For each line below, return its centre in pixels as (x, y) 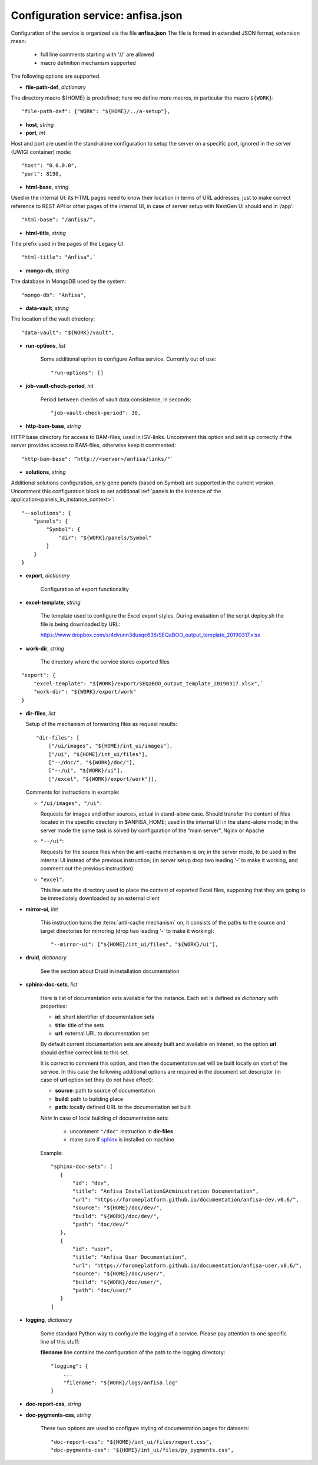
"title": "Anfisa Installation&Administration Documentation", (166, 1191)
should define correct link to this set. (85, 1052)
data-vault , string (47, 308)
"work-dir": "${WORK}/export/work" (85, 692)
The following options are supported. (56, 76)
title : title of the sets (79, 1025)
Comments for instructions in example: (73, 792)
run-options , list (46, 346)
